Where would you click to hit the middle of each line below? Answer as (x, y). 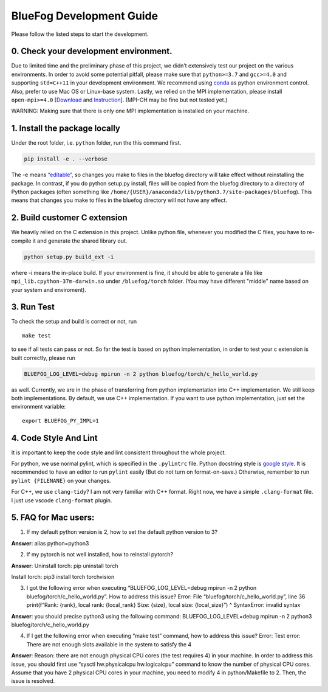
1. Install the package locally (66, 129)
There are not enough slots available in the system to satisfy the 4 (109, 644)
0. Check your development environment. (92, 51)
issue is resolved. (33, 681)
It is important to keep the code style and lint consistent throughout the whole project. (119, 452)
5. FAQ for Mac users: (53, 518)
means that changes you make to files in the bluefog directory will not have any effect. (119, 200)
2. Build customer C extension (69, 218)
